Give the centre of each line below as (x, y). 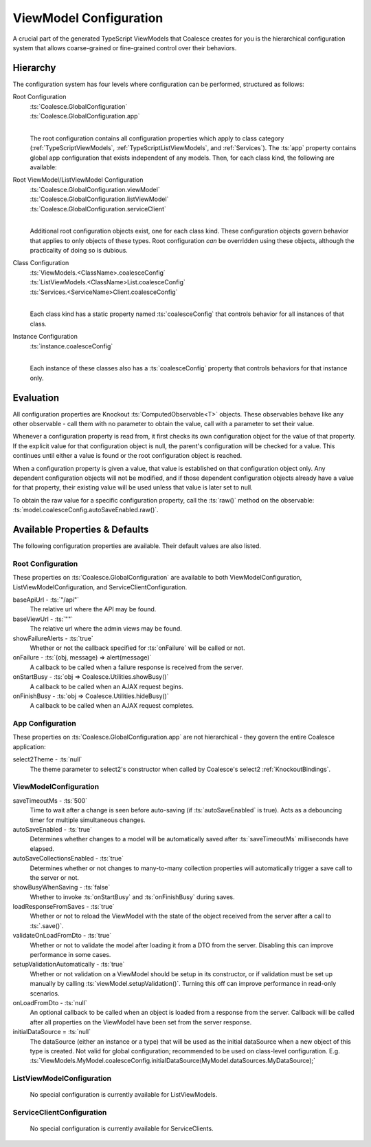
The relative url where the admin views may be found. (106, 629)
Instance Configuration (45, 337)
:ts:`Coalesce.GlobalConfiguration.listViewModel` (99, 199)
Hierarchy (34, 68)
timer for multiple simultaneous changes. (88, 820)
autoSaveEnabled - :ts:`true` (53, 829)
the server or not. (54, 877)
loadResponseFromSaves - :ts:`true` (64, 907)
